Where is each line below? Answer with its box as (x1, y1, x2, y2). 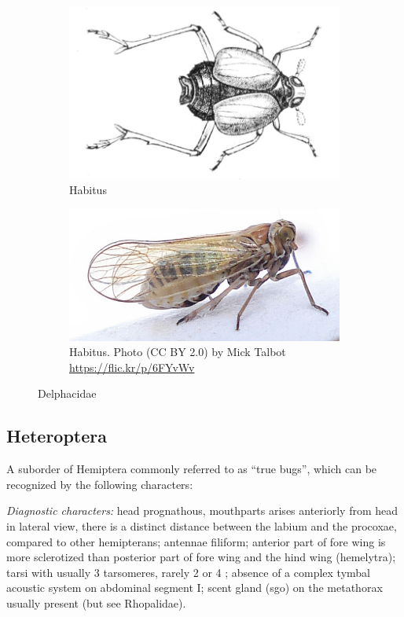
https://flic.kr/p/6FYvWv (69, 358, 195, 375)
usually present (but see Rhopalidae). (6, 594, 186, 611)
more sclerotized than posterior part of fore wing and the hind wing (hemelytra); (6, 549, 396, 565)
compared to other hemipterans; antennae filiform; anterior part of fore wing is (6, 533, 386, 549)
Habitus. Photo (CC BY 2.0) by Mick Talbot (69, 343, 286, 360)
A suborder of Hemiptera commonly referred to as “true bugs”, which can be (6, 461, 377, 477)
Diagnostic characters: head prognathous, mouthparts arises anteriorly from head (6, 502, 398, 519)
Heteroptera (6, 424, 108, 448)
